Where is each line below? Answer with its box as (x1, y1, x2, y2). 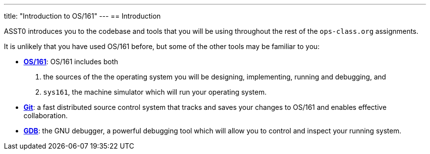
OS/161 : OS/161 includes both (24, 57, 118, 66)
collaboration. (24, 111, 68, 120)
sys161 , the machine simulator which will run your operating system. (43, 88, 267, 96)
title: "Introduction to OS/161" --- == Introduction (4, 12, 161, 20)
